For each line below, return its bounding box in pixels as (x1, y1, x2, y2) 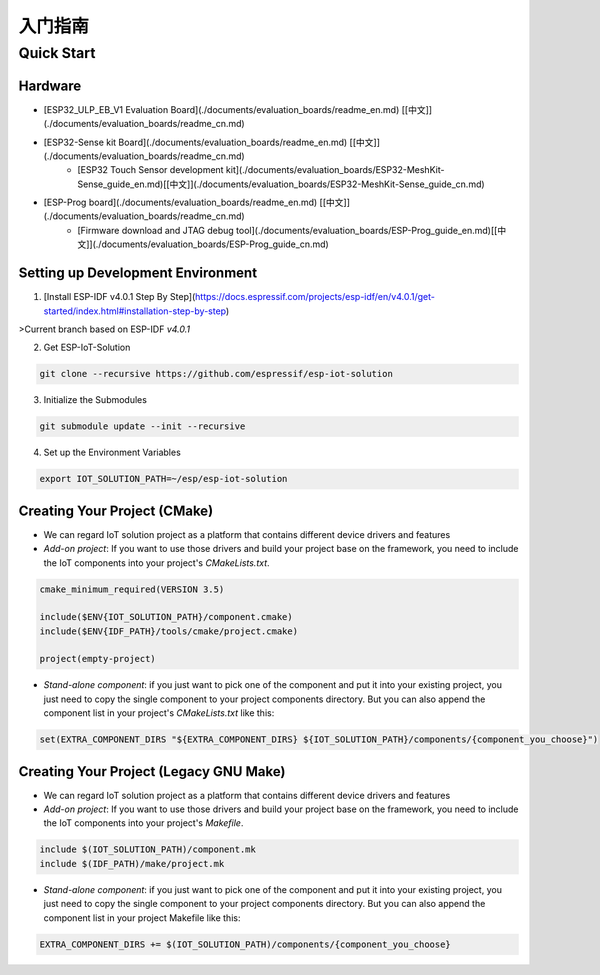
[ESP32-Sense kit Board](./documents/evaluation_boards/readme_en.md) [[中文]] (43, 136, 380, 148)
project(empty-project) (39, 653, 157, 665)
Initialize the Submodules (43, 394, 147, 406)
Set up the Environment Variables (43, 446, 182, 459)
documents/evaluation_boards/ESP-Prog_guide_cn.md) (101, 238, 329, 250)
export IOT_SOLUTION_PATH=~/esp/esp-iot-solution (39, 473, 288, 485)
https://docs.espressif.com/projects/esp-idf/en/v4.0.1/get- (195, 291, 435, 303)
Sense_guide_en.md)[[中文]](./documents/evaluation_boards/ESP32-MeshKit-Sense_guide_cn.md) (77, 178, 485, 190)
